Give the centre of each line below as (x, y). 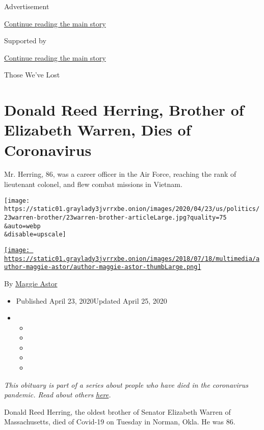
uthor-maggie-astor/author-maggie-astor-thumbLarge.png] (103, 267)
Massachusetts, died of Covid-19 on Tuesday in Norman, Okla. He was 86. (120, 422)
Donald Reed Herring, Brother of (124, 110)
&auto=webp (22, 226)
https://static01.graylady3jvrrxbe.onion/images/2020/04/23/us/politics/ (132, 209)
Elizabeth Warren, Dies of (98, 130)
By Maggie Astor (31, 283)
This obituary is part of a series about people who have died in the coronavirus (126, 384)
